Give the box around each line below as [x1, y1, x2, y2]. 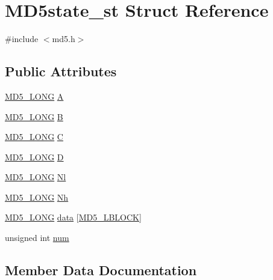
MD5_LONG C [5, 130, 63, 143]
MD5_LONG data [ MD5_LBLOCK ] [5, 211, 142, 224]
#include [5, 32, 39, 45]
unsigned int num [5, 231, 69, 244]
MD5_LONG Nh [5, 190, 69, 203]
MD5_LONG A [5, 90, 64, 102]
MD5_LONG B [5, 110, 63, 123]
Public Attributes [5, 62, 117, 81]
